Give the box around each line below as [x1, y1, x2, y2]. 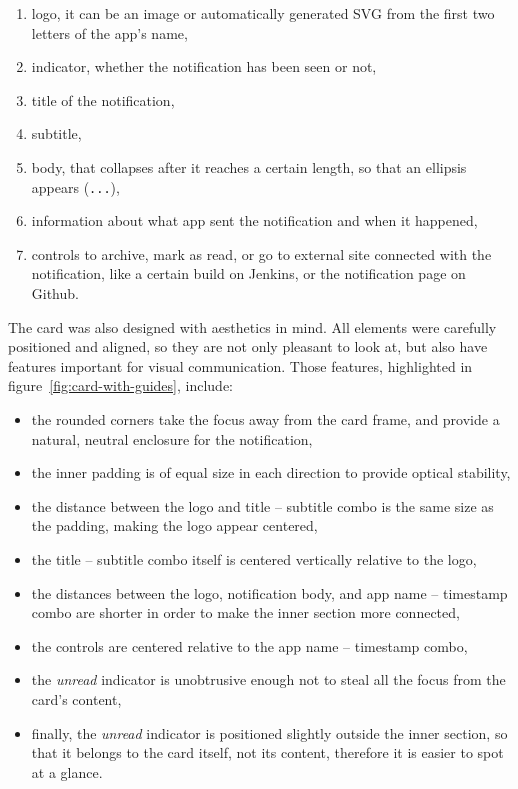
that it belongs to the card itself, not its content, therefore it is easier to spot [31, 742, 504, 763]
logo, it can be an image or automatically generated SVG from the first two [31, 3, 495, 23]
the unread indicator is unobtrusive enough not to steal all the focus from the [31, 669, 506, 690]
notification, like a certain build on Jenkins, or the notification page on [31, 263, 466, 284]
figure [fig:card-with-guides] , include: [8, 375, 233, 396]
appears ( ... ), [31, 176, 120, 197]
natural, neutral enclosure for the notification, [31, 428, 313, 449]
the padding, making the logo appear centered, [31, 515, 318, 536]
